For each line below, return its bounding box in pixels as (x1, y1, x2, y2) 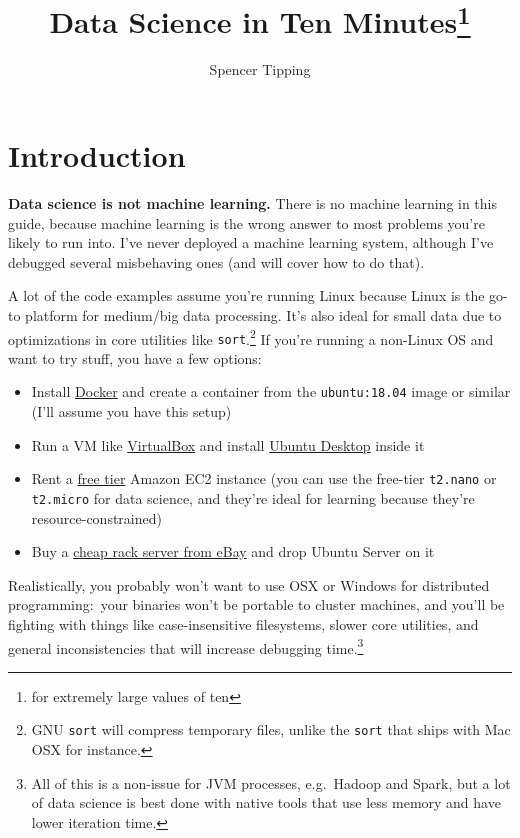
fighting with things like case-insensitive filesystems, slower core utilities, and (8, 613, 479, 634)
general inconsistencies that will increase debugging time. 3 (8, 634, 364, 658)
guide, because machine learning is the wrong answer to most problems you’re (8, 212, 485, 233)
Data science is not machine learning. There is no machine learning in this (8, 192, 498, 213)
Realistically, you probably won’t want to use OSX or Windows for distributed (8, 574, 490, 595)
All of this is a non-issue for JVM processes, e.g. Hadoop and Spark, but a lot (31, 772, 511, 793)
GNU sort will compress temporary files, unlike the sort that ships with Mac (31, 719, 511, 740)
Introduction (8, 135, 186, 176)
